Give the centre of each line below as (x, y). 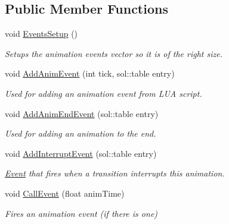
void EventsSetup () (41, 34)
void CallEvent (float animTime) (65, 193)
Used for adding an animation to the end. (81, 133)
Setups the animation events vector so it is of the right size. (114, 53)
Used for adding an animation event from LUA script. (103, 93)
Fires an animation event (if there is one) (81, 213)
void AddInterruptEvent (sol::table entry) (81, 153)
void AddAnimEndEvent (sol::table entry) (82, 113)
